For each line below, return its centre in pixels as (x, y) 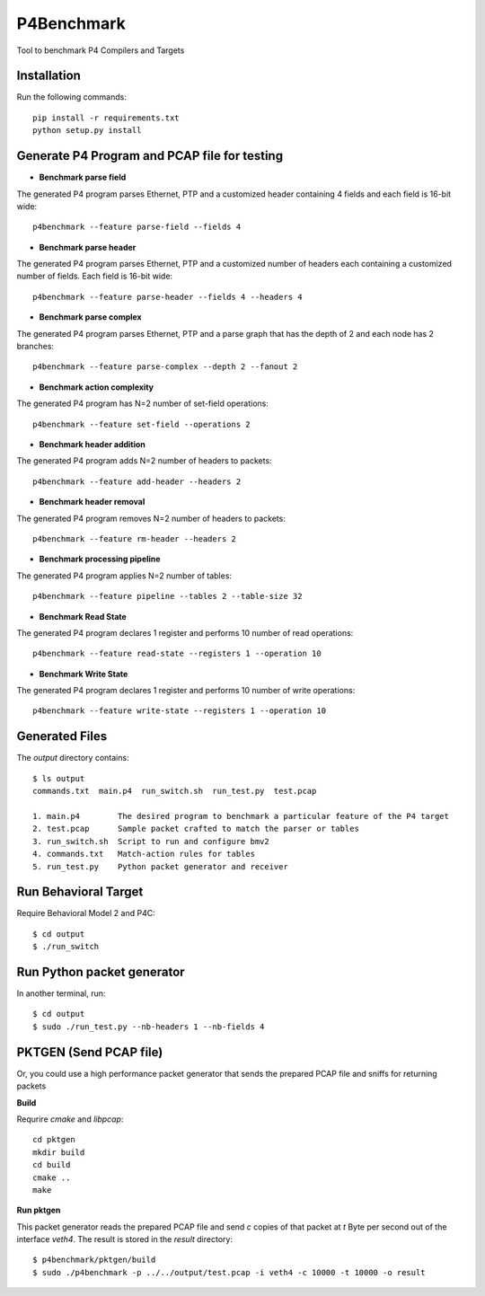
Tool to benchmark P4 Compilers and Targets (101, 50)
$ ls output (59, 778)
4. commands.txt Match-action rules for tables (144, 854)
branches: (35, 347)
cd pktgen (54, 1140)
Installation (48, 76)
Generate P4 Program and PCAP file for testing (150, 156)
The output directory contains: (73, 758)
